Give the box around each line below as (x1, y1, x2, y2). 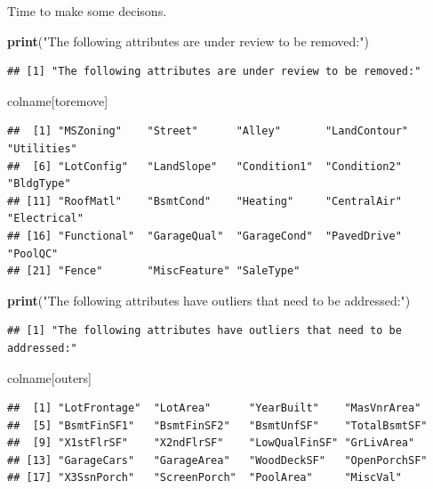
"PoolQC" (7, 247, 59, 260)
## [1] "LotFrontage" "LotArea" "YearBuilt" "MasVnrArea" (7, 402, 421, 415)
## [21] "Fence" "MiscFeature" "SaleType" (7, 265, 301, 278)
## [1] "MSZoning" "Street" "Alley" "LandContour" (7, 125, 409, 138)
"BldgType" (7, 177, 71, 191)
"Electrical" (7, 212, 84, 225)
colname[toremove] (7, 91, 108, 110)
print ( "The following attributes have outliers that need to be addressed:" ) (7, 290, 411, 309)
